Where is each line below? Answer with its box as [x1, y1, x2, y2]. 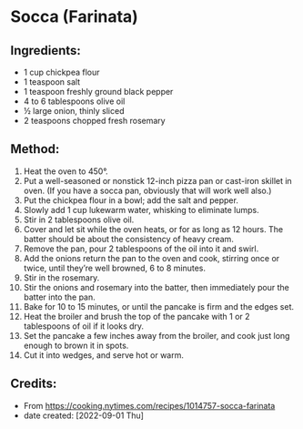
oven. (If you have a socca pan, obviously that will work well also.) [23, 185, 272, 196]
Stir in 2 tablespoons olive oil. [23, 214, 135, 225]
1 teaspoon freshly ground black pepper [23, 87, 174, 97]
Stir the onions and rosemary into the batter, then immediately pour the [23, 281, 290, 292]
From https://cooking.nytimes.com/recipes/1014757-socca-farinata [23, 400, 276, 411]
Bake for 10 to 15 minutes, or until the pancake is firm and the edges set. [23, 301, 295, 312]
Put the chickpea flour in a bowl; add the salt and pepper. [23, 194, 239, 206]
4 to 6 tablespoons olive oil [23, 96, 126, 107]
